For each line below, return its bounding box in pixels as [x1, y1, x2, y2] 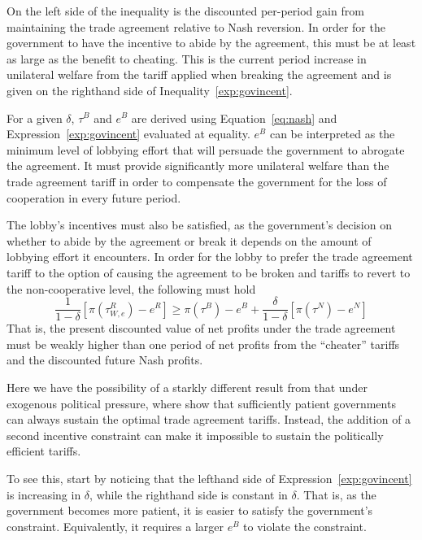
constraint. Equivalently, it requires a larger [7, 517, 224, 534]
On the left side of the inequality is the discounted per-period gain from [7, 2, 364, 19]
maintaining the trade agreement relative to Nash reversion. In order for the [7, 18, 385, 35]
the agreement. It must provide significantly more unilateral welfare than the [7, 157, 389, 174]
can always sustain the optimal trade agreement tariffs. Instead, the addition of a [7, 411, 411, 428]
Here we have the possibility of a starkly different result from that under [7, 378, 368, 395]
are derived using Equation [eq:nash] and [131, 109, 337, 126]
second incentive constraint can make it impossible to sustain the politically [7, 426, 384, 443]
